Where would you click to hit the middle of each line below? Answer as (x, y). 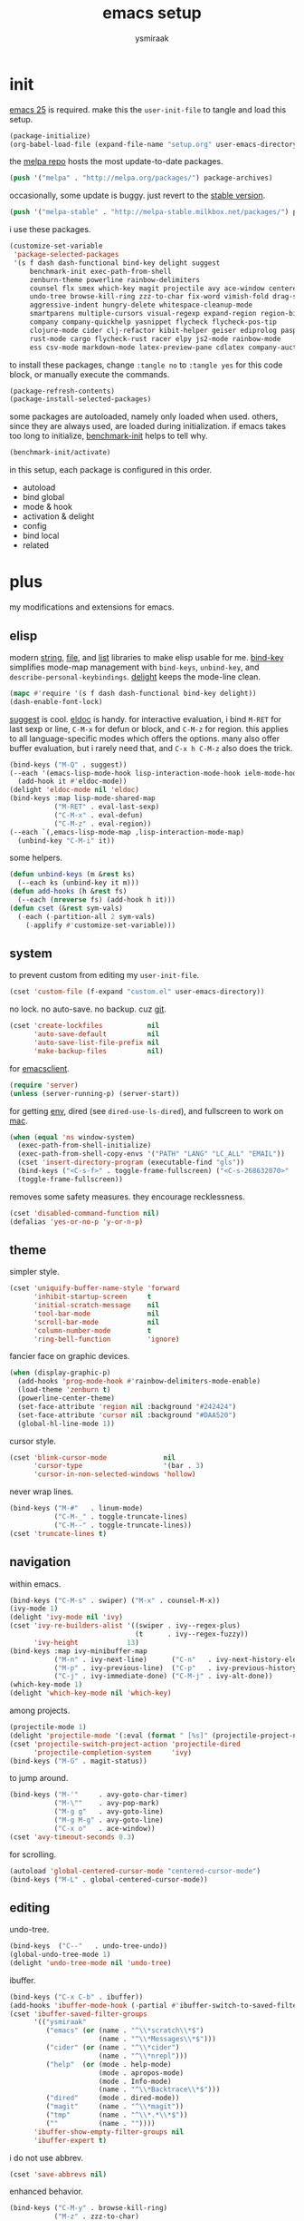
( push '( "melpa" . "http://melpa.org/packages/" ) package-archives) (141, 178)
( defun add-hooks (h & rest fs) (68, 892)
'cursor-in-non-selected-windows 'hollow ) (114, 1474)
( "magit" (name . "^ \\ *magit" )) (114, 2107)
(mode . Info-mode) (135, 2081)
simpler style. (35, 1272)
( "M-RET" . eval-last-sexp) (107, 807)
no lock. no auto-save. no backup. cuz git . (88, 1009)
